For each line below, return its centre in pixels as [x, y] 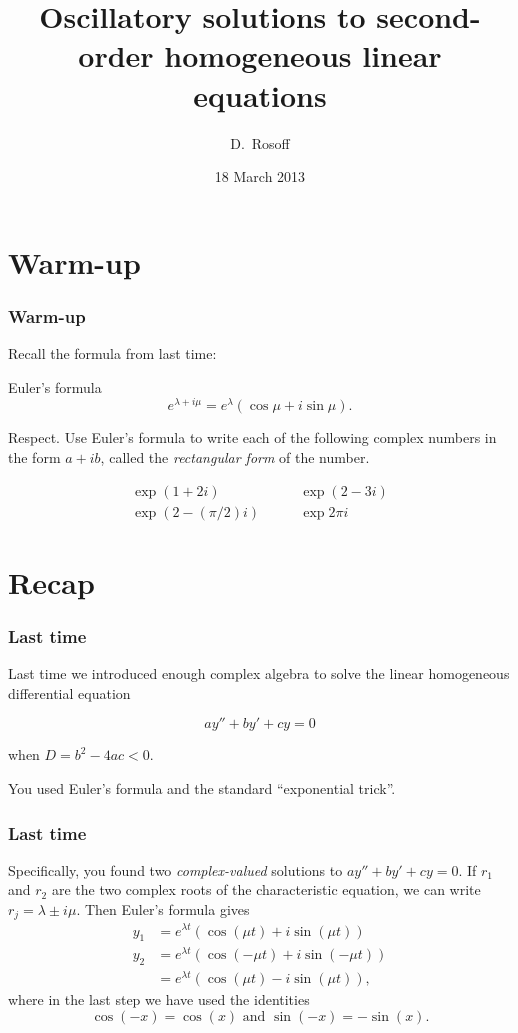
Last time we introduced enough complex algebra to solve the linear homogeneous [259, 673]
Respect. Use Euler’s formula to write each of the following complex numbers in [252, 437]
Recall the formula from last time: [112, 353]
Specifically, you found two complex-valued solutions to [175, 869]
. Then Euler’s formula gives [163, 908]
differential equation [69, 692]
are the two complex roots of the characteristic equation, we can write [266, 889]
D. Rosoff [260, 142]
